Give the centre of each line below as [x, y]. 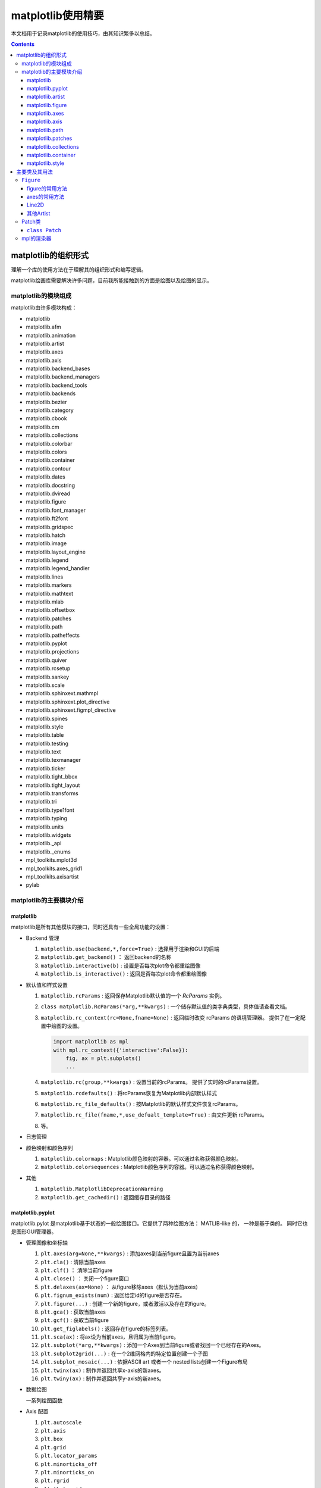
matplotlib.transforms [52, 793]
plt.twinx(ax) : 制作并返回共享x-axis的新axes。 [103, 1370]
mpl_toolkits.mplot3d [51, 860]
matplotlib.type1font [50, 810]
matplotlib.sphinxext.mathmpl [62, 693]
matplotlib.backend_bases [58, 368]
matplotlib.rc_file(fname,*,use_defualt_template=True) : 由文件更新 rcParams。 [154, 1115]
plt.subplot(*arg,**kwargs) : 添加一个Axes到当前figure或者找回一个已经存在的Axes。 [152, 1345]
